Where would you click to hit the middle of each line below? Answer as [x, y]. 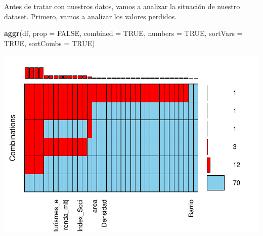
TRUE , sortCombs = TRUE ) [50, 43]
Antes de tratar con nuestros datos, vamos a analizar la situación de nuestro [122, 6]
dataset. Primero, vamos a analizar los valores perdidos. [91, 16]
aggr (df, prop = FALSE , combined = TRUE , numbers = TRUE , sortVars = [123, 33]
